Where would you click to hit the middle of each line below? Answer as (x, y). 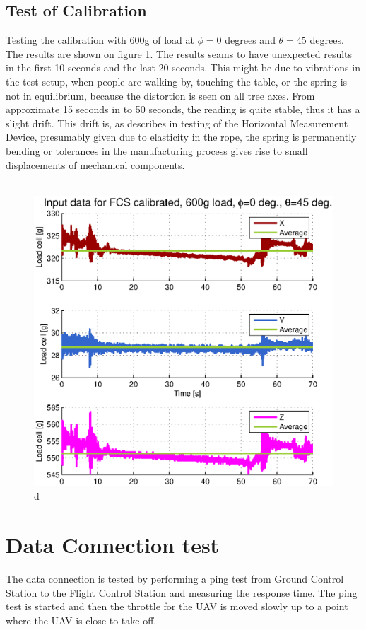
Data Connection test (113, 545)
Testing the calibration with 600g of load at (100, 40)
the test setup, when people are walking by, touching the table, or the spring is (177, 81)
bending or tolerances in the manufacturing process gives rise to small (157, 150)
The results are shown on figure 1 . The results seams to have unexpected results (179, 53)
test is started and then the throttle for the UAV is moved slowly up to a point (177, 606)
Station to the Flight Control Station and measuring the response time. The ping (182, 592)
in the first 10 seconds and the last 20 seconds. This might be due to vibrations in (183, 68)
